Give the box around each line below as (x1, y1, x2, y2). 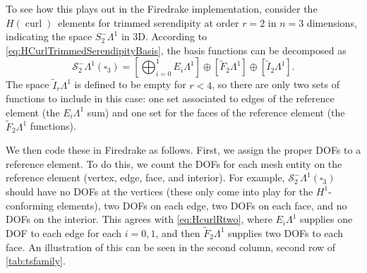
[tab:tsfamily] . (6, 253, 66, 268)
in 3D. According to (121, 29, 207, 44)
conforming (6, 198, 54, 212)
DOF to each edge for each (6, 225, 122, 240)
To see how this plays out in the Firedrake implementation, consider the (6, 1, 318, 16)
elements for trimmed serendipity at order (58, 15, 239, 30)
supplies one (300, 212, 353, 226)
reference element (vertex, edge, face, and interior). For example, (6, 170, 285, 185)
